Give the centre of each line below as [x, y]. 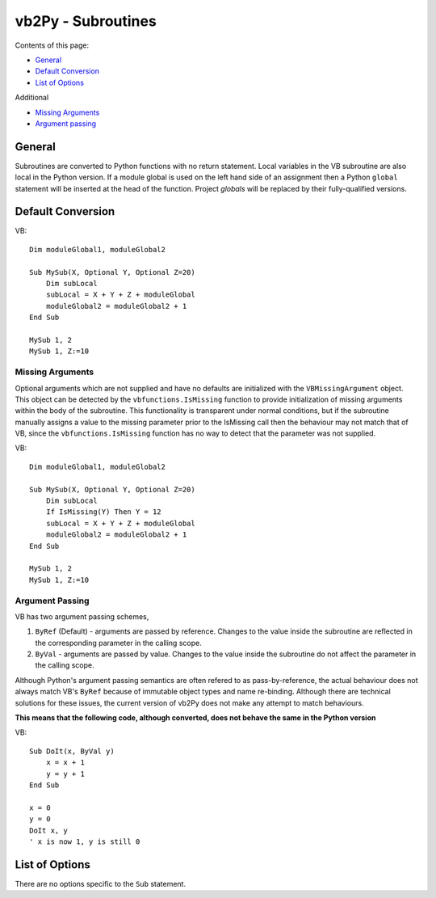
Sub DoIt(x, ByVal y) [72, 751]
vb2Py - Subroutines [86, 21]
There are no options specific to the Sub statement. [100, 883]
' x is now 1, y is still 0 [85, 841]
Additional [32, 98]
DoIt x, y [48, 830]
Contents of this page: [52, 45]
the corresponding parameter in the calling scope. [118, 643]
